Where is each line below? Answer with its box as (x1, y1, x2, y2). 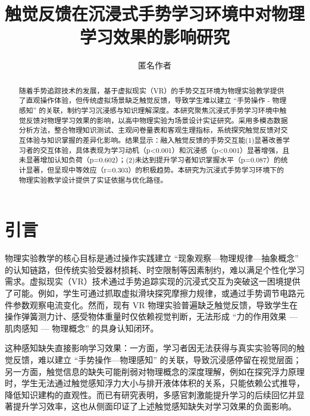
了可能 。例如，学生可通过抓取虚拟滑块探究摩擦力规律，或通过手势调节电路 (5, 286, 296, 299)
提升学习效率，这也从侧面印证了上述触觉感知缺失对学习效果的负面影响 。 (12, 400, 296, 412)
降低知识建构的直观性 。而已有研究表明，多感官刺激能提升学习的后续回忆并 (5, 388, 296, 401)
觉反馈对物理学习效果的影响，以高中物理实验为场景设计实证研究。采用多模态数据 (18, 115, 288, 125)
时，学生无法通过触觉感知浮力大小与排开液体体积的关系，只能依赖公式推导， (5, 377, 305, 389)
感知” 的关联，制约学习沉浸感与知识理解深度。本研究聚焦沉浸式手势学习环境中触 (18, 105, 287, 115)
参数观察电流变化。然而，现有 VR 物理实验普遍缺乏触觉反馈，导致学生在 (12, 298, 298, 311)
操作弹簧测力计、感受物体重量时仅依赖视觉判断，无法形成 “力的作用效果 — (5, 310, 298, 323)
